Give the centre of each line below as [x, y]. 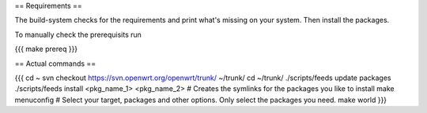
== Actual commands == [55, 64]
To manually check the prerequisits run [78, 35]
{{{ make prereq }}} [46, 49]
